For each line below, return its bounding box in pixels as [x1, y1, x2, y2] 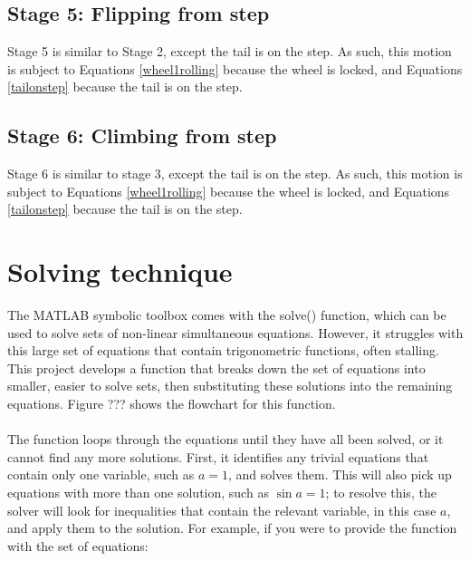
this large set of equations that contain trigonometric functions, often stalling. [7, 341, 439, 360]
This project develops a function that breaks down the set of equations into [7, 358, 426, 377]
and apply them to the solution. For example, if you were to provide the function [7, 518, 457, 537]
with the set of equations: [7, 536, 149, 555]
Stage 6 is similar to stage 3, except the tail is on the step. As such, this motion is [7, 164, 463, 183]
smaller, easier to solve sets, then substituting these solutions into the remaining [7, 376, 453, 395]
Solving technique [7, 253, 233, 290]
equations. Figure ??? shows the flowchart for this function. [7, 394, 336, 413]
